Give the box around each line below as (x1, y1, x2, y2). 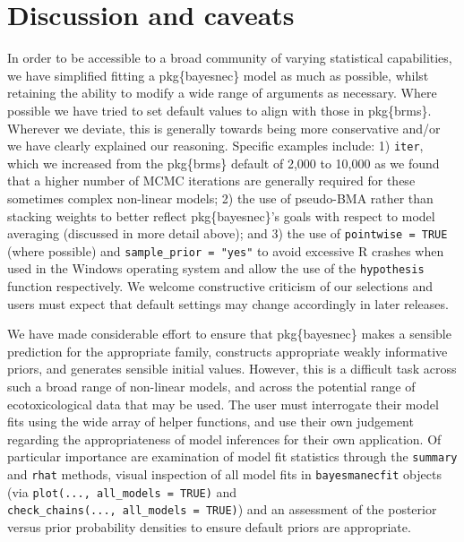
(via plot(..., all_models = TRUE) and (7, 482, 237, 501)
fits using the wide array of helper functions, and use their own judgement (7, 412, 414, 431)
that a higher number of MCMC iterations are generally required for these (7, 171, 416, 190)
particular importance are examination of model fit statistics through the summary (7, 447, 458, 466)
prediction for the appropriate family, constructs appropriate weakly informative (7, 341, 448, 360)
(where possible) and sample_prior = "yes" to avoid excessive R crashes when (7, 241, 444, 260)
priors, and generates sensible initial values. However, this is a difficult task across (7, 359, 457, 378)
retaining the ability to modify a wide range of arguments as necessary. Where (7, 83, 437, 102)
